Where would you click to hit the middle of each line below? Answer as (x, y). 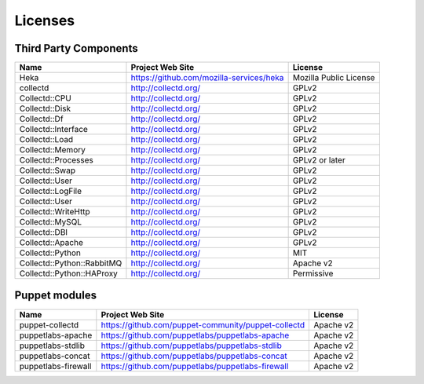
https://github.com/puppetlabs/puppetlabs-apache (195, 335)
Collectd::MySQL (51, 222)
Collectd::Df (41, 119)
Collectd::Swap (48, 170)
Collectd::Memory (52, 150)
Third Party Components (76, 48)
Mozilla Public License (334, 78)
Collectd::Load (46, 140)
